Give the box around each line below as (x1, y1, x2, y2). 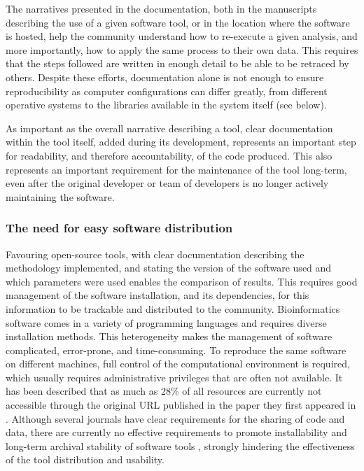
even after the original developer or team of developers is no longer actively (6, 176, 329, 190)
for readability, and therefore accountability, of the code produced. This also (6, 148, 332, 162)
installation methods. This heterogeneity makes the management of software (6, 329, 332, 344)
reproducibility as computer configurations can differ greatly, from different (6, 83, 328, 98)
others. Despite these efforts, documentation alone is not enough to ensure (6, 69, 324, 84)
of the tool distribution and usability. (6, 452, 164, 467)
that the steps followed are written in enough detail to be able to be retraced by (6, 56, 349, 71)
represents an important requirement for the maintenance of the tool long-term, (6, 162, 347, 176)
